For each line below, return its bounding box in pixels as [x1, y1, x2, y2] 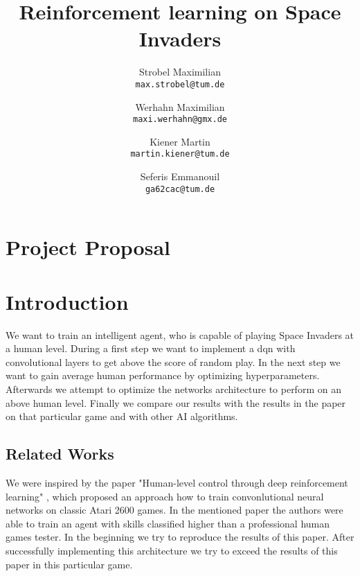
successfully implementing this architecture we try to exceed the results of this [6, 543, 338, 557]
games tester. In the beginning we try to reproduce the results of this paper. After [6, 530, 354, 544]
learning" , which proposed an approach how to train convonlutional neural [6, 489, 324, 503]
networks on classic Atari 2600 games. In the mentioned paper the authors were [6, 503, 343, 517]
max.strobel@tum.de [135, 79, 225, 89]
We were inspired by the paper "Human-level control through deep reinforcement [6, 475, 348, 489]
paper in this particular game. [6, 557, 133, 571]
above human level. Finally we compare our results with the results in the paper [6, 395, 346, 410]
